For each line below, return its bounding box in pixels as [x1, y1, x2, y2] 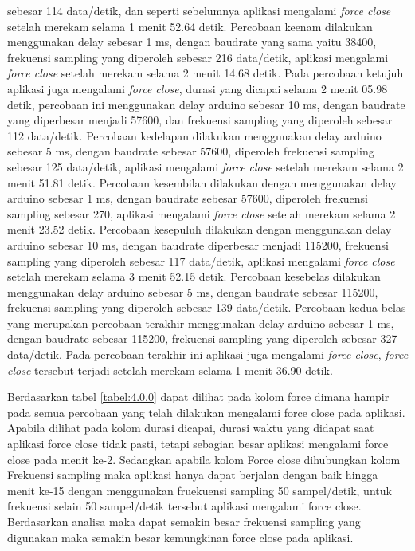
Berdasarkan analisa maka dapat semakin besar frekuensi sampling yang [7, 514, 361, 529]
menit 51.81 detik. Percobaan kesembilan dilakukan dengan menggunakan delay [7, 174, 397, 191]
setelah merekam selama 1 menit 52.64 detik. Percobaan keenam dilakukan [7, 18, 373, 34]
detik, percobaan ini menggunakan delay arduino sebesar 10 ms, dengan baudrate [7, 96, 405, 112]
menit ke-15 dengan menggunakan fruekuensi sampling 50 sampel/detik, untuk [7, 482, 392, 498]
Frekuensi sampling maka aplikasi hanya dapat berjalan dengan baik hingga [7, 466, 378, 483]
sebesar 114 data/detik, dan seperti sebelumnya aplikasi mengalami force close [7, 2, 391, 18]
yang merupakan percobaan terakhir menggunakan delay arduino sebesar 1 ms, [7, 314, 394, 331]
